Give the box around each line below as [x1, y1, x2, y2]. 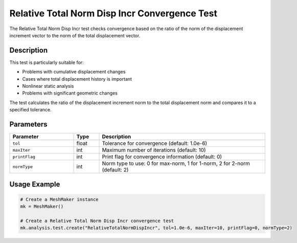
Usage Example [9, 180, 60, 188]
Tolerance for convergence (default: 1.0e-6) [102, 140, 208, 147]
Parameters [9, 120, 48, 129]
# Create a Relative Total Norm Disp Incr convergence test [20, 217, 174, 224]
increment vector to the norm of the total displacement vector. [9, 32, 141, 38]
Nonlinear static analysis [22, 83, 74, 89]
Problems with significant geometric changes [22, 90, 118, 96]
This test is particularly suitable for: [9, 59, 84, 65]
